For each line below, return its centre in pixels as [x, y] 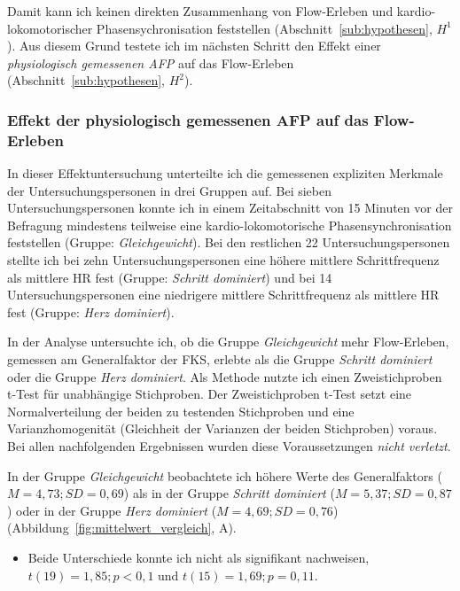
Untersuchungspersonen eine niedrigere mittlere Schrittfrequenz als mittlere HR [223, 295]
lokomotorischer [50, 28]
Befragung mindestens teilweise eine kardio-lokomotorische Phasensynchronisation [230, 225]
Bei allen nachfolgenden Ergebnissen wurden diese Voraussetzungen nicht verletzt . [229, 446]
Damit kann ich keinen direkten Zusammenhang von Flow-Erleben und [200, 11]
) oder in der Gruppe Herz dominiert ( [112, 510]
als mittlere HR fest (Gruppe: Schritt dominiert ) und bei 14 [170, 277]
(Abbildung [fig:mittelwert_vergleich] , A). [122, 528]
